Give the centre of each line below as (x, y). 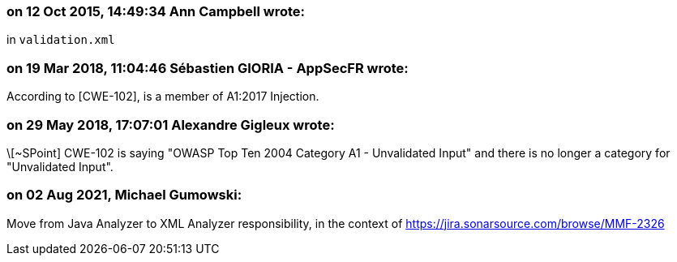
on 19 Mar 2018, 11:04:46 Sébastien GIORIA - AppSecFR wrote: (208, 68)
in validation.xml (61, 40)
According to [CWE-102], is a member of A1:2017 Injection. (163, 97)
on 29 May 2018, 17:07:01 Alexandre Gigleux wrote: (171, 125)
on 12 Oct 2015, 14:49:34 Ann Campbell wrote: (156, 11)
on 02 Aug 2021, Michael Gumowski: (124, 195)
